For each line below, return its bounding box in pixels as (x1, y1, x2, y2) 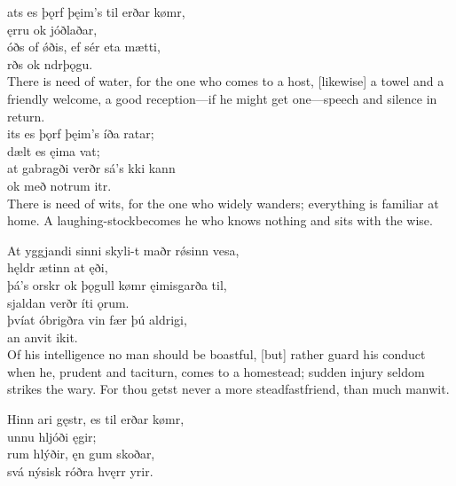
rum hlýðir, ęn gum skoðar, (7, 444, 155, 463)
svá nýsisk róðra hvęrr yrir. (7, 461, 153, 480)
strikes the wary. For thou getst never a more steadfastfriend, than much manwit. (7, 380, 450, 398)
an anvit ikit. (7, 327, 78, 346)
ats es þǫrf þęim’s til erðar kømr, (7, 3, 185, 20)
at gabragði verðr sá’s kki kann (7, 159, 176, 177)
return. (7, 106, 45, 125)
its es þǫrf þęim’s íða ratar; (7, 124, 154, 143)
